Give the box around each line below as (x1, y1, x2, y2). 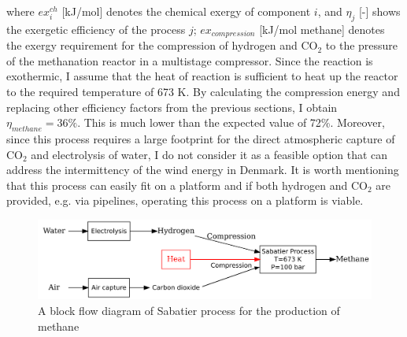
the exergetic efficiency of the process (6, 20, 186, 37)
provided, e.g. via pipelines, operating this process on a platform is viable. (6, 192, 364, 209)
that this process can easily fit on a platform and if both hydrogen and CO (6, 176, 368, 193)
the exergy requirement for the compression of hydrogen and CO (6, 37, 318, 54)
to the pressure (325, 37, 398, 54)
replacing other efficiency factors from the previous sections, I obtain (6, 98, 338, 115)
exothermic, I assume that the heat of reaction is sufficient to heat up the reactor (6, 68, 398, 84)
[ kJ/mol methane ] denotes (259, 20, 385, 37)
